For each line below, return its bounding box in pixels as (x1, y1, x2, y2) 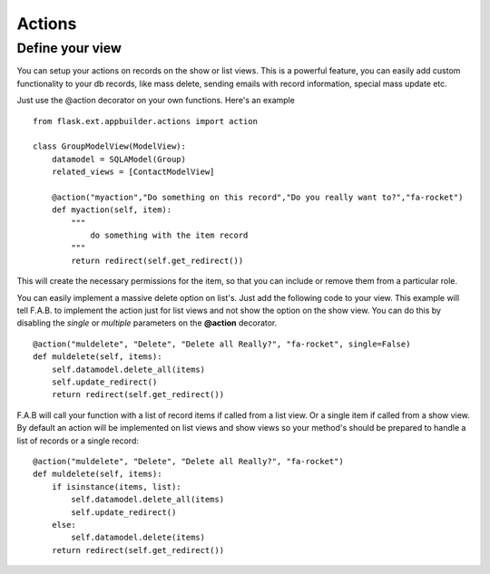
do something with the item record (90, 230, 249, 240)
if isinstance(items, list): (51, 482, 181, 491)
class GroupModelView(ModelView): (33, 141, 186, 151)
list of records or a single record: (16, 435, 140, 446)
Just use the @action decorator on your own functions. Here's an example (16, 95, 295, 106)
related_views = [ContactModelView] (51, 167, 215, 177)
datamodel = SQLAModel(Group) (51, 154, 186, 164)
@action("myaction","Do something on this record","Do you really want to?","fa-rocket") (51, 191, 464, 202)
